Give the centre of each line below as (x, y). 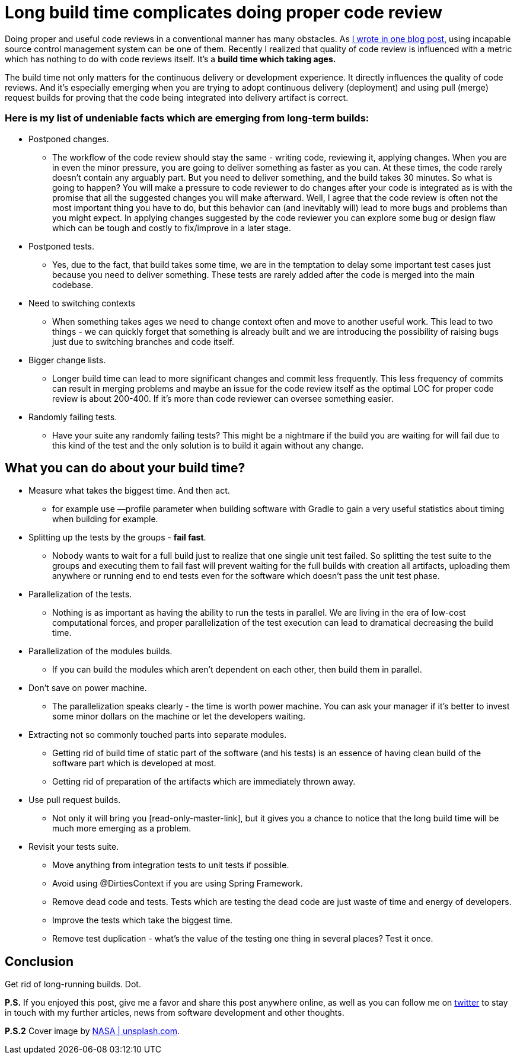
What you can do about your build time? (125, 468)
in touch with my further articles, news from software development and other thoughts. (175, 1013)
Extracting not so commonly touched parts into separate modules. (158, 735)
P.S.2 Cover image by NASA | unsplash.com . (92, 1031)
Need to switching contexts (82, 303)
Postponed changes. (69, 139)
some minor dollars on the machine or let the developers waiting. (179, 716)
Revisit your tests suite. (74, 847)
